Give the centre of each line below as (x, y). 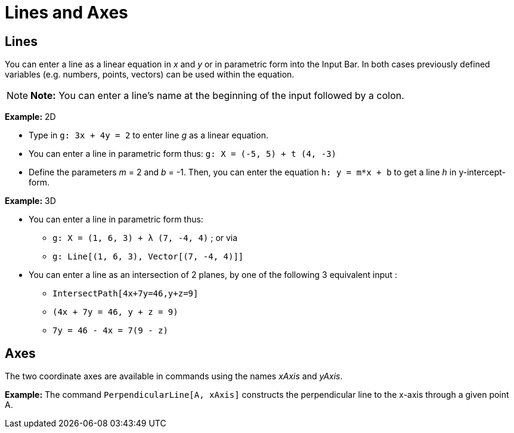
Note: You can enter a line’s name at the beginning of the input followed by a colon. (217, 96)
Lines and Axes (66, 13)
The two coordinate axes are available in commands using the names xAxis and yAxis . (174, 376)
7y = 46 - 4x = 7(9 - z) (110, 331)
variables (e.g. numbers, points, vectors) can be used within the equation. (150, 75)
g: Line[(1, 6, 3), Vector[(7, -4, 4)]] (148, 257)
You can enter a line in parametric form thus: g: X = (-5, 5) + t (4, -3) (182, 154)
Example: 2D (30, 117)
